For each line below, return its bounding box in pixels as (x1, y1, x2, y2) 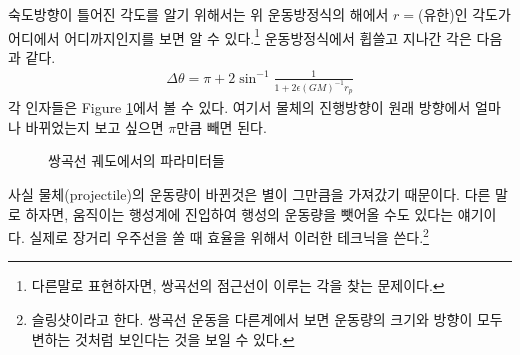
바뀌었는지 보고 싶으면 (25, 116, 164, 137)
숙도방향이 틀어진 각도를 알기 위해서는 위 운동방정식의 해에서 (8, 4, 389, 24)
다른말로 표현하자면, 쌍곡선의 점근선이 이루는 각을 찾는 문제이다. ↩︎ (31, 275, 445, 296)
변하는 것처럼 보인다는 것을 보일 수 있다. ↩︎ (31, 328, 295, 349)
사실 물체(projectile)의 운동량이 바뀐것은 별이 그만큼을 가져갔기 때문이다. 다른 (8, 183, 491, 204)
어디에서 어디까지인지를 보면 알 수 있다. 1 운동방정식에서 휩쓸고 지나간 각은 (8, 24, 472, 48)
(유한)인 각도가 (418, 4, 511, 24)
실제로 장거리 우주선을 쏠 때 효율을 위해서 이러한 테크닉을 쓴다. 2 (29, 224, 429, 247)
